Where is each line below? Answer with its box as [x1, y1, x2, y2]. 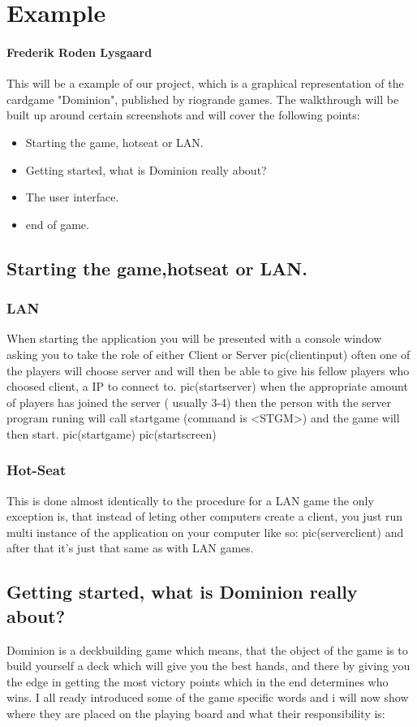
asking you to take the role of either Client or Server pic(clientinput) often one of [6, 345, 411, 362]
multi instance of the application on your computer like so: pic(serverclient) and [6, 523, 404, 540]
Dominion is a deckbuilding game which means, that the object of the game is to [6, 641, 408, 658]
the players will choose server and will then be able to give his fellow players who [6, 361, 410, 379]
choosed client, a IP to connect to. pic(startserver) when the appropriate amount [6, 378, 408, 395]
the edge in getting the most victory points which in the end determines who [6, 673, 389, 690]
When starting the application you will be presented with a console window [6, 330, 382, 347]
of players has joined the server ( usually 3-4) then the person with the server [6, 393, 391, 410]
